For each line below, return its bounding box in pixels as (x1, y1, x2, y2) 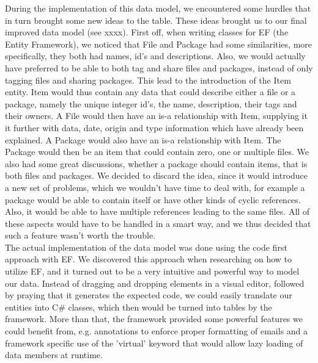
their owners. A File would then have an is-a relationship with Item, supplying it (5, 109, 308, 122)
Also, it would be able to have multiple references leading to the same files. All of (5, 205, 310, 218)
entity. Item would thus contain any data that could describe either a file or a (5, 85, 296, 98)
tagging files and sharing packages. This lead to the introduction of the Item (5, 73, 291, 86)
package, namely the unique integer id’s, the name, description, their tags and (5, 97, 297, 110)
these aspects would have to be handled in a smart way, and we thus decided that (5, 217, 311, 229)
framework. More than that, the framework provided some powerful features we (5, 312, 303, 325)
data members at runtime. (5, 348, 103, 361)
